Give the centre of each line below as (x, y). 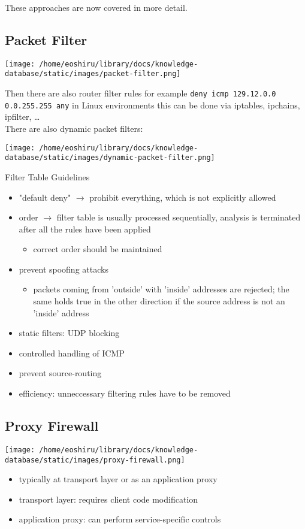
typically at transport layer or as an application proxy (118, 479)
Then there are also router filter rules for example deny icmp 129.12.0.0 (141, 93)
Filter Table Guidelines (47, 176)
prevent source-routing (60, 373)
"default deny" (45, 197)
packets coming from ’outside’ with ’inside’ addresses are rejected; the (161, 289)
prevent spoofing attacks (64, 269)
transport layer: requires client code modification (108, 499)
